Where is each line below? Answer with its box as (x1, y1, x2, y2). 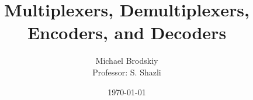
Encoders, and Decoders (27, 20, 227, 44)
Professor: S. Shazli (92, 65, 161, 78)
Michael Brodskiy (95, 54, 158, 67)
